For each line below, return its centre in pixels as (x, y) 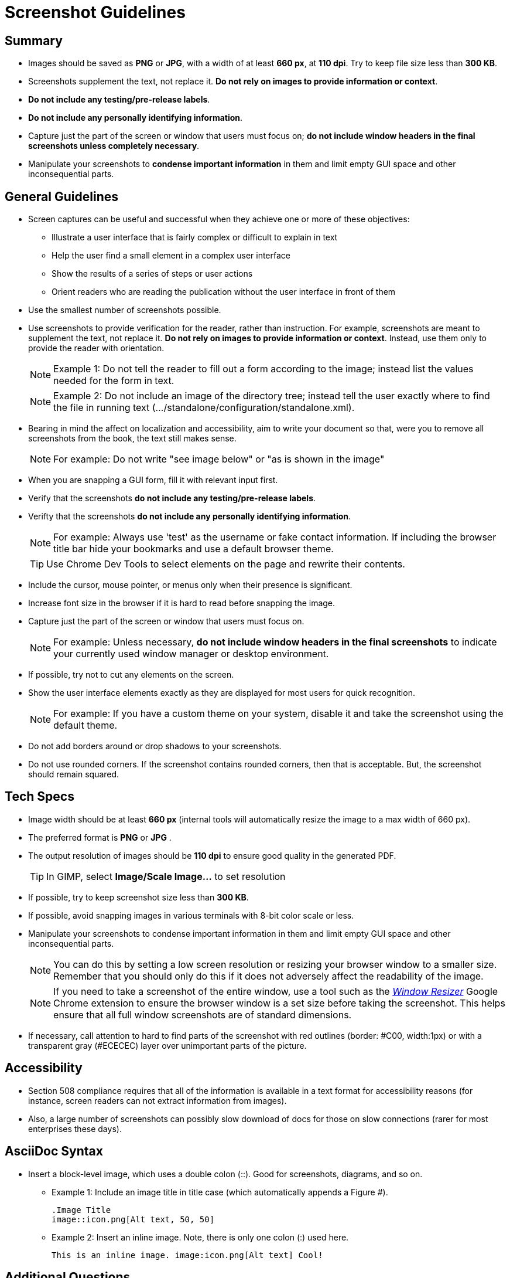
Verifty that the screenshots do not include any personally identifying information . (190, 516)
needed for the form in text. (114, 381)
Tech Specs (40, 797)
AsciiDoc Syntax (54, 1151)
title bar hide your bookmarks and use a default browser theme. (194, 549)
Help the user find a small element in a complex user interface (171, 256)
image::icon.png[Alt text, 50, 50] (133, 1219)
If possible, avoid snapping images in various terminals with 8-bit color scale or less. (191, 915)
